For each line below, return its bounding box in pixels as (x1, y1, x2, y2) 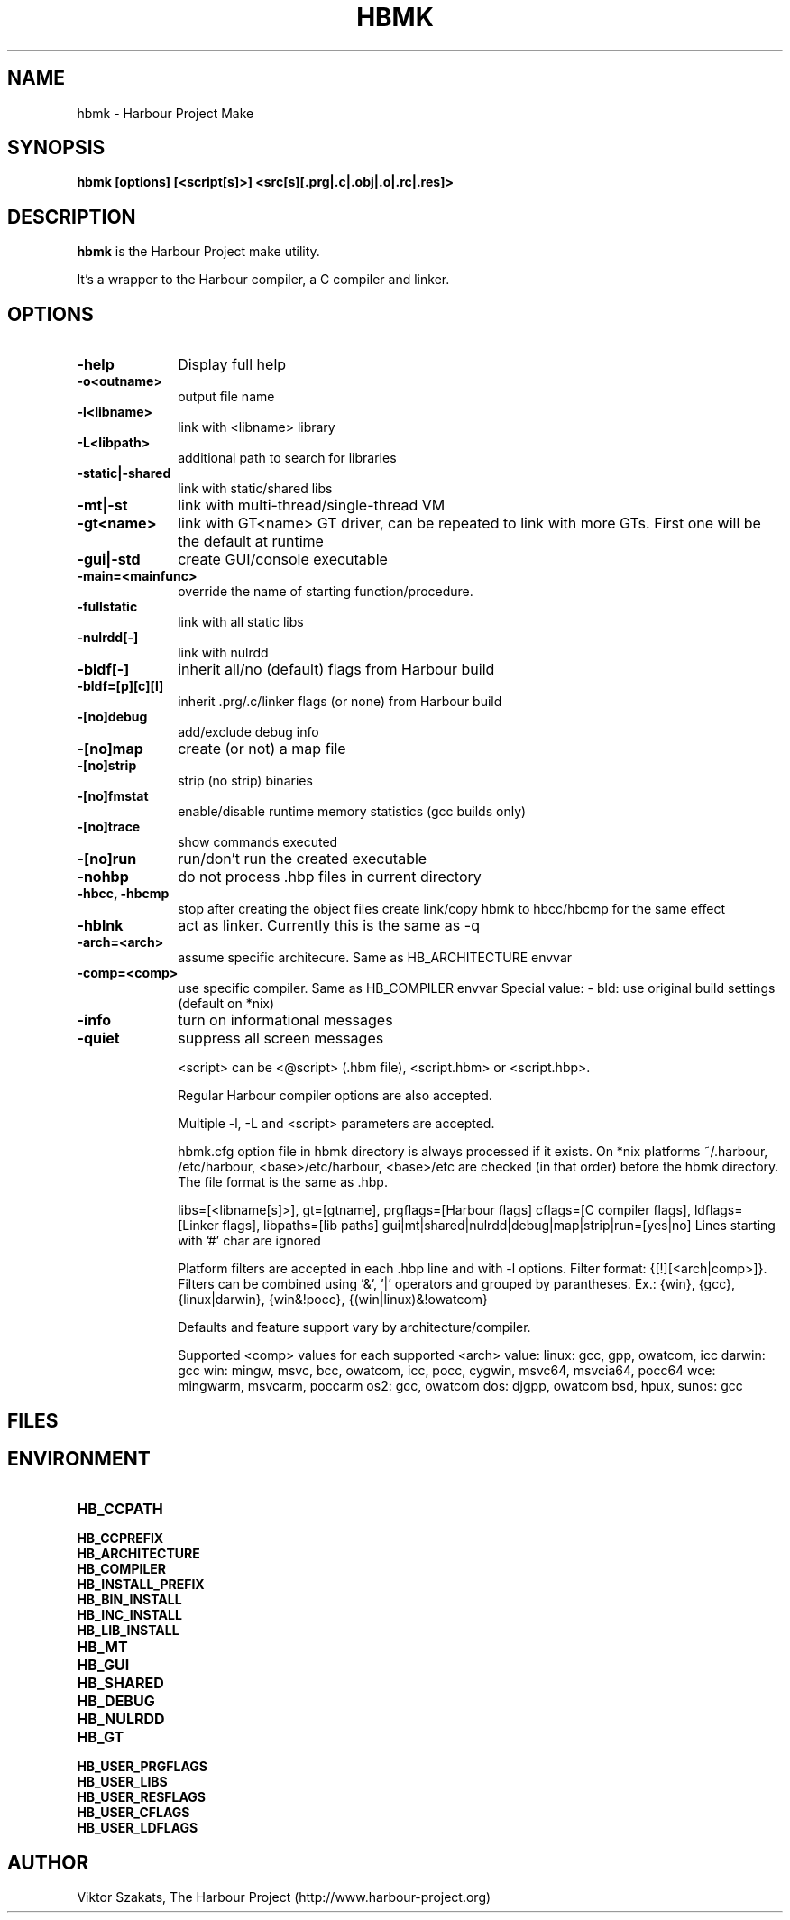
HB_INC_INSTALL (77, 1607, 182, 1623)
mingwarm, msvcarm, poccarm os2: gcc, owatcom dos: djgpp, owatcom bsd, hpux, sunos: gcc (178, 1378, 743, 1394)
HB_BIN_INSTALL (77, 1592, 182, 1608)
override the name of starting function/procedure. (178, 583, 473, 600)
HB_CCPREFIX (77, 1530, 164, 1547)
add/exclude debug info (178, 724, 319, 740)
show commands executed (178, 834, 338, 850)
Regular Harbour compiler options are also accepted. (178, 1088, 492, 1104)
